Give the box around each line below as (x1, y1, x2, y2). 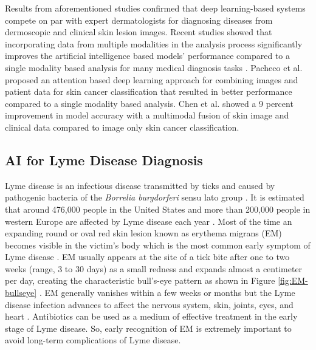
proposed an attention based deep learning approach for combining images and (5, 73, 298, 86)
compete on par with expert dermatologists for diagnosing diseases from (5, 13, 273, 26)
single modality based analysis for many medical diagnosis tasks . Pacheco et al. (5, 61, 303, 74)
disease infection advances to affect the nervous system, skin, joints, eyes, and (5, 298, 294, 311)
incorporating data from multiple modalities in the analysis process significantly (5, 37, 303, 50)
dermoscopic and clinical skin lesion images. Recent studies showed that (5, 26, 272, 38)
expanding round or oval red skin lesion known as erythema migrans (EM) (5, 227, 282, 239)
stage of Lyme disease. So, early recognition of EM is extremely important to (5, 321, 292, 334)
